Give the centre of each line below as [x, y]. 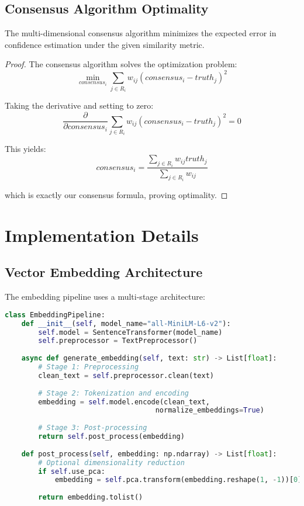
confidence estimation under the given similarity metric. [105, 44]
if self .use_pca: [72, 471]
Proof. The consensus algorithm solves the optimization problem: [121, 64]
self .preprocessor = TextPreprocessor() [118, 341]
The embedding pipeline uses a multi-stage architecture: [105, 297]
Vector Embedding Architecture [104, 272]
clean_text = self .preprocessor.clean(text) [126, 375]
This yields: [25, 149]
